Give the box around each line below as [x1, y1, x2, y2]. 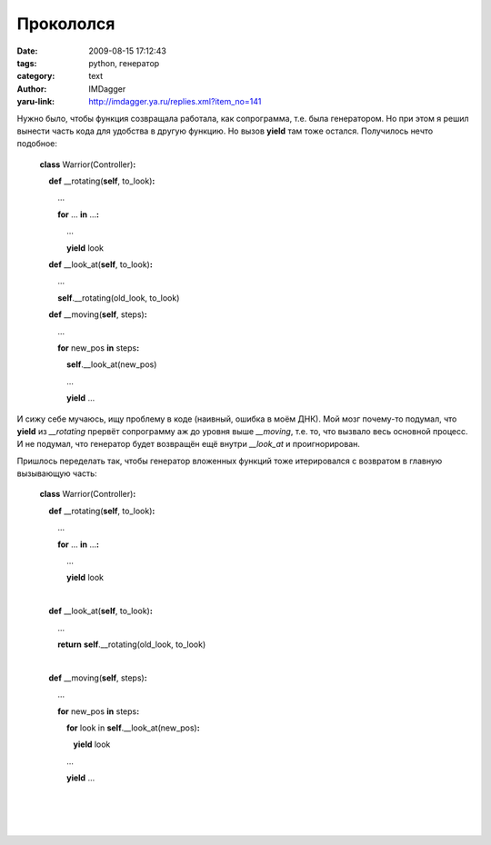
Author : [16, 83, 47, 94]
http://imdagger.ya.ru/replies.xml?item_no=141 [88, 96, 262, 107]
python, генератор [88, 57, 160, 68]
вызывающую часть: [16, 468, 97, 479]
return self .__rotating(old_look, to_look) [57, 639, 206, 650]
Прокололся [16, 14, 115, 34]
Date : [16, 45, 38, 56]
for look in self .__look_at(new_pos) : [66, 722, 200, 733]
